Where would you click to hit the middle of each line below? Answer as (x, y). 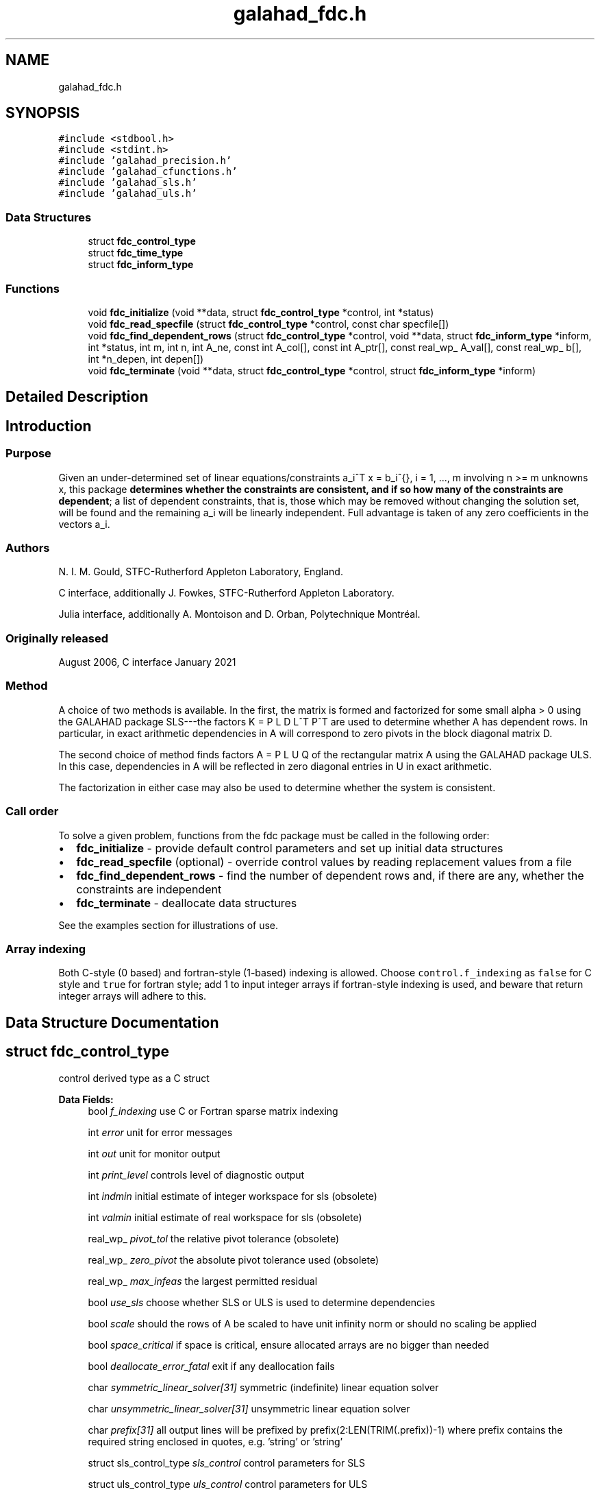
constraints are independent (149, 889)
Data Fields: (86, 1099)
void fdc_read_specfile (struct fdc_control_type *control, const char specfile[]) (268, 324)
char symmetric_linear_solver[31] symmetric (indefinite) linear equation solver (263, 1387)
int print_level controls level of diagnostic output (196, 1174)
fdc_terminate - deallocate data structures (187, 903)
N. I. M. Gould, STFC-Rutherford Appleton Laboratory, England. (201, 572)
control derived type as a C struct (134, 1078)
